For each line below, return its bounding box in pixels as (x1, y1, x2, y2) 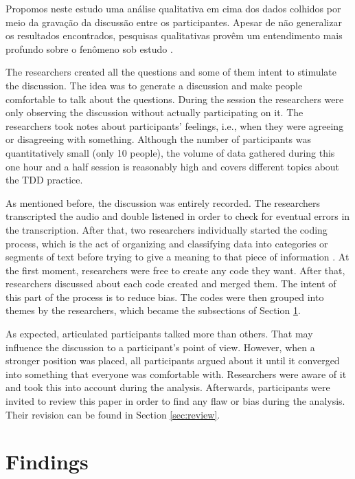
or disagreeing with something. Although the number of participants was (5, 132, 311, 146)
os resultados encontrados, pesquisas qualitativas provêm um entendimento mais (5, 28, 343, 43)
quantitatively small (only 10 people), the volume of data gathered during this (5, 145, 335, 159)
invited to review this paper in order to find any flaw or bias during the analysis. (5, 394, 345, 408)
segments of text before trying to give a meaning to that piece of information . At (5, 249, 350, 264)
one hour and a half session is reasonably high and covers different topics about (5, 159, 340, 173)
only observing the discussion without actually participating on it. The (5, 105, 304, 120)
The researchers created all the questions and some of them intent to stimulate (5, 65, 336, 79)
